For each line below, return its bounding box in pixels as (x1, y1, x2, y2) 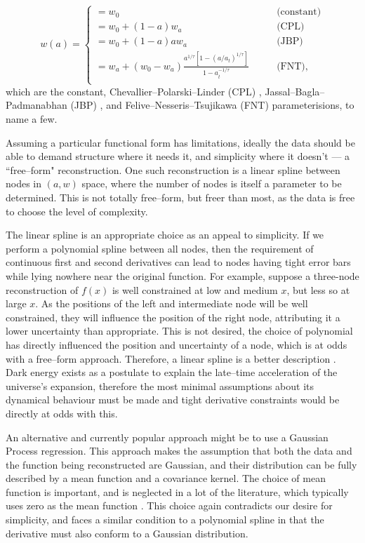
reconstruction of (6, 282, 79, 297)
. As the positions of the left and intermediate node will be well (35, 296, 308, 311)
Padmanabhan (6, 98, 67, 112)
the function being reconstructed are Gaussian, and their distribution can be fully (6, 457, 357, 471)
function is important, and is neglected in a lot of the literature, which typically (6, 484, 349, 499)
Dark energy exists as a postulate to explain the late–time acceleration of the (6, 365, 338, 380)
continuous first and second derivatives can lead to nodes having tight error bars (6, 255, 351, 269)
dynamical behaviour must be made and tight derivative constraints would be (6, 392, 340, 407)
